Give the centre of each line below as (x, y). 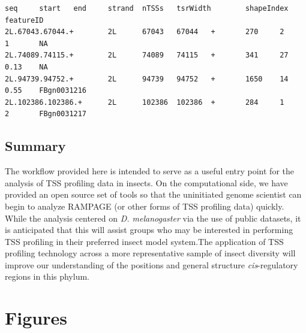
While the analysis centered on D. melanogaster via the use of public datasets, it (153, 218)
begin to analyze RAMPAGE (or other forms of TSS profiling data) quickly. (145, 206)
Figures (36, 318)
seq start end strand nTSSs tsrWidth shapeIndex (147, 8)
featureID (24, 20)
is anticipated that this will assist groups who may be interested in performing (149, 230)
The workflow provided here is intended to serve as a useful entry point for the (149, 171)
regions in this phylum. (47, 276)
